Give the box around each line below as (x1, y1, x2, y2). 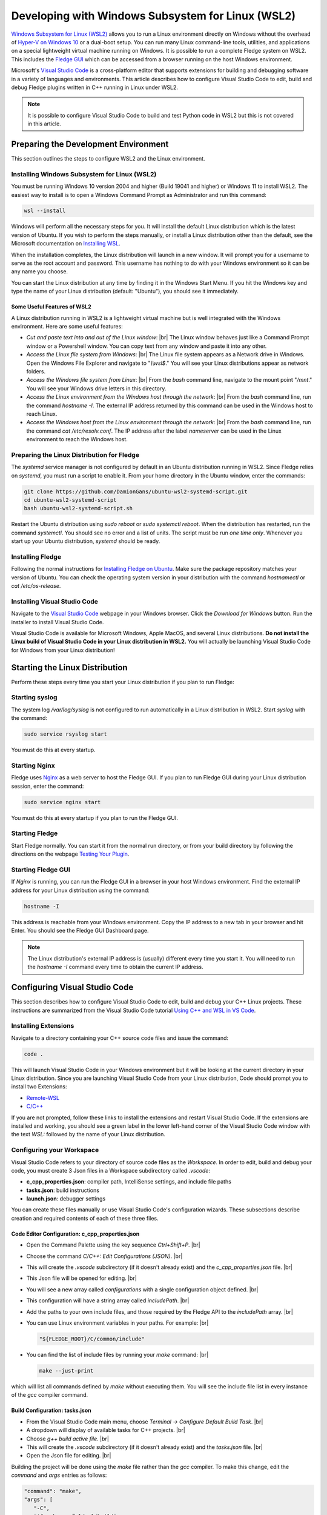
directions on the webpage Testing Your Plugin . (11, 850, 130, 857)
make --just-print (39, 1367, 94, 1374)
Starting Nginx (11, 761, 55, 770)
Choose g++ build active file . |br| (26, 1435, 109, 1442)
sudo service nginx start (24, 799, 101, 805)
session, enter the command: (11, 782, 84, 790)
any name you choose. (11, 268, 68, 275)
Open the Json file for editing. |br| (26, 1452, 111, 1459)
